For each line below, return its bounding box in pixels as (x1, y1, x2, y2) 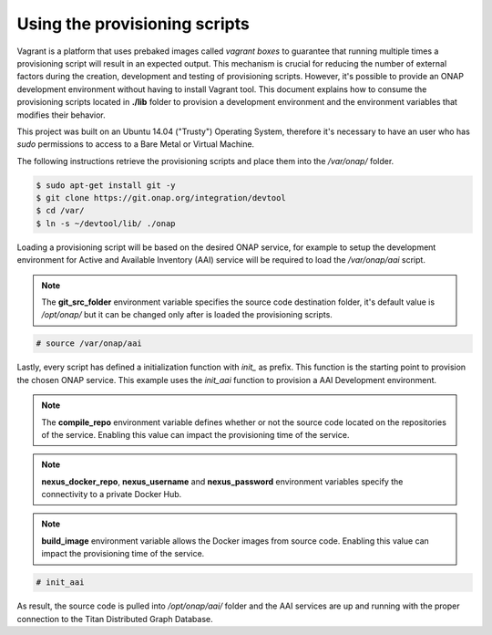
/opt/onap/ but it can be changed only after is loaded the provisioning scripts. (41, 309, 333, 320)
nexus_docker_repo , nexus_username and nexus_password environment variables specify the (41, 475, 404, 487)
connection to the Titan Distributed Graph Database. (16, 613, 213, 624)
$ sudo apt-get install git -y (36, 180, 177, 191)
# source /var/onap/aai (36, 338, 143, 349)
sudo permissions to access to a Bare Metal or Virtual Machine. (16, 139, 255, 150)
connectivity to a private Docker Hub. (41, 489, 182, 500)
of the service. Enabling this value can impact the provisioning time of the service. (41, 429, 350, 440)
